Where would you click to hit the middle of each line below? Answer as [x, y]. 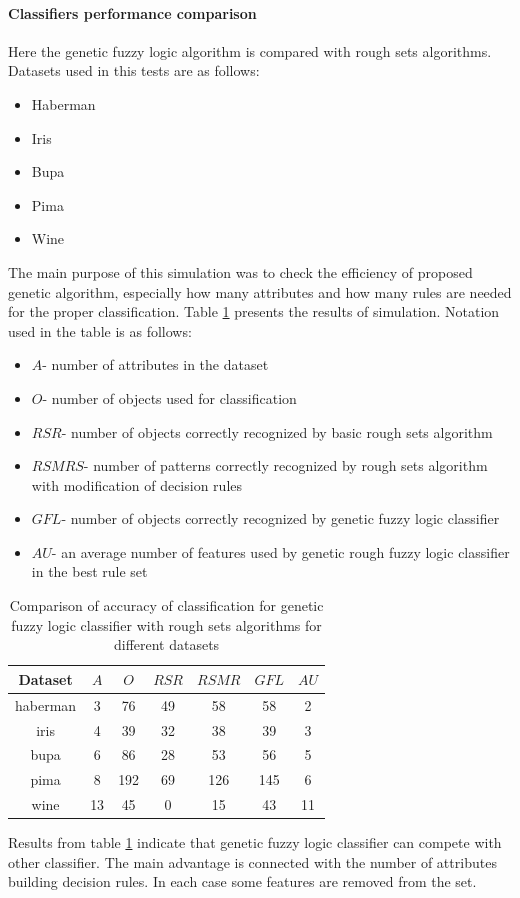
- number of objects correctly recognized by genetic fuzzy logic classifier [280, 518]
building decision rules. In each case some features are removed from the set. [242, 881]
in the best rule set [89, 571]
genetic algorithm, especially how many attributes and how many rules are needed [260, 291]
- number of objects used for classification [169, 397]
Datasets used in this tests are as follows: [134, 70]
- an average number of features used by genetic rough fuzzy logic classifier [280, 551]
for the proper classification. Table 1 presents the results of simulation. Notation [254, 311]
